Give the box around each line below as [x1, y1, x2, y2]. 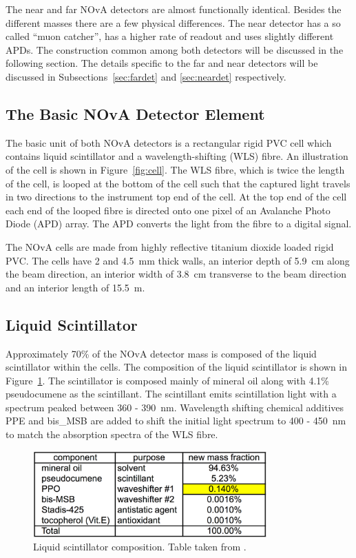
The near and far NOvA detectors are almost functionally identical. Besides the [6, 2, 342, 16]
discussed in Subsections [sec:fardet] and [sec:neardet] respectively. [6, 69, 286, 83]
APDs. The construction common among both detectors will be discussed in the [6, 42, 344, 56]
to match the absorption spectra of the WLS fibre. [6, 427, 218, 442]
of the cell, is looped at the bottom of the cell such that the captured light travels [6, 176, 350, 190]
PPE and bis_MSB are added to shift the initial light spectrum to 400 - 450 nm [6, 413, 346, 428]
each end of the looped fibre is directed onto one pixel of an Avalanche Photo [6, 203, 331, 217]
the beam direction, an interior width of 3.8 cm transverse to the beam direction [6, 267, 347, 281]
